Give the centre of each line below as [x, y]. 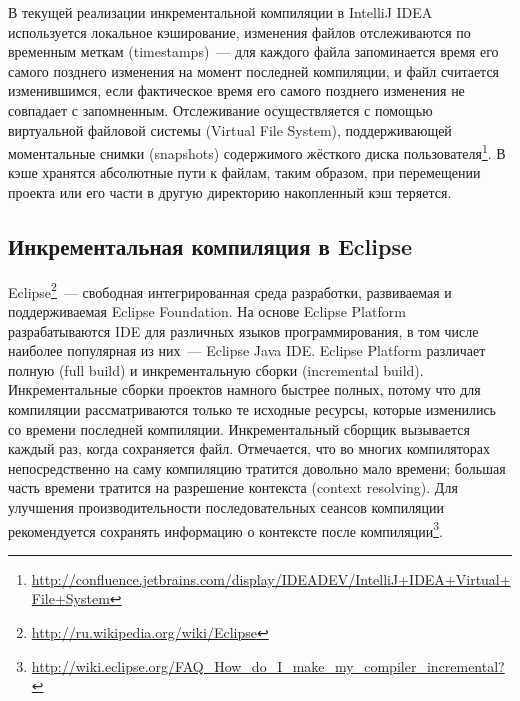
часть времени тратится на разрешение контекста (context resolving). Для [233, 487]
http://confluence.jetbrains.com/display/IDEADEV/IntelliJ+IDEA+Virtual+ [271, 578]
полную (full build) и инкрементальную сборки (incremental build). [216, 369]
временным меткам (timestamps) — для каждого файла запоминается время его [253, 51]
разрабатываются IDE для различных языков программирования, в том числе [243, 330]
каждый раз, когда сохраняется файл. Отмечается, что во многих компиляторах [249, 448]
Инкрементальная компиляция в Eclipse [210, 245]
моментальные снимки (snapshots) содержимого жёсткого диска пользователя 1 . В [257, 151]
